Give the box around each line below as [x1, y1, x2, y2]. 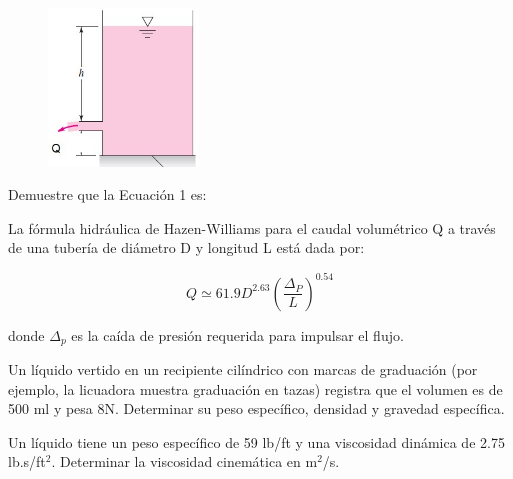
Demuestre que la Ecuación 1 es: [8, 184, 207, 205]
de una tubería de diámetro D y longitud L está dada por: [8, 237, 365, 258]
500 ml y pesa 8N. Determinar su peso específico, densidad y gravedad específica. [8, 398, 505, 419]
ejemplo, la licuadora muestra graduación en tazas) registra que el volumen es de [8, 378, 503, 399]
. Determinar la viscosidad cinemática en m [51, 451, 318, 472]
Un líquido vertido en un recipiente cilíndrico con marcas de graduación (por [8, 359, 478, 380]
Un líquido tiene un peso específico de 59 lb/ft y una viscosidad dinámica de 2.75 [8, 431, 505, 452]
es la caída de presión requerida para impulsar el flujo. [71, 324, 404, 345]
